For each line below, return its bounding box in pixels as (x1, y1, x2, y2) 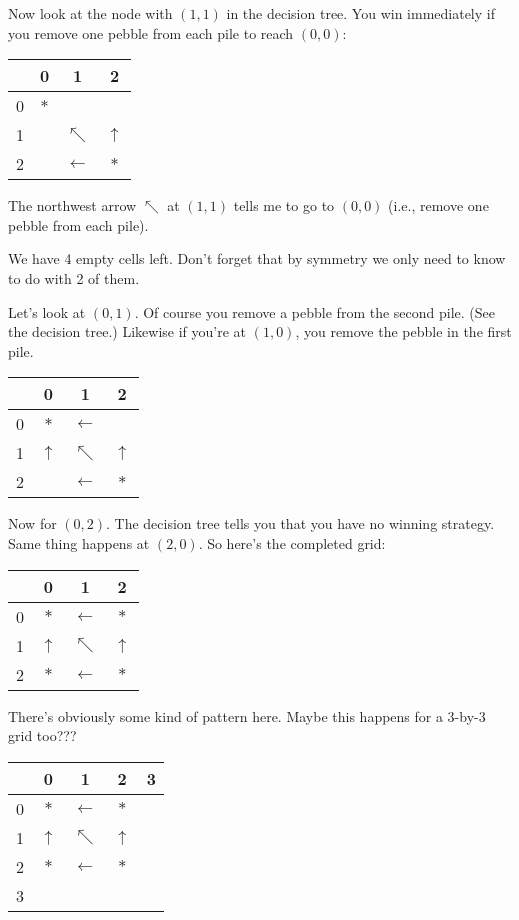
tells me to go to (233, 195, 335, 216)
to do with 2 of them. (8, 267, 140, 288)
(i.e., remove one (388, 195, 489, 216)
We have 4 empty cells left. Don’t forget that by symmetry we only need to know (8, 248, 506, 269)
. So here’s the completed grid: (198, 532, 386, 553)
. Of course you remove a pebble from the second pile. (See (134, 301, 495, 322)
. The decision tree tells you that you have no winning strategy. (106, 513, 495, 534)
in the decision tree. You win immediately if (226, 3, 495, 23)
